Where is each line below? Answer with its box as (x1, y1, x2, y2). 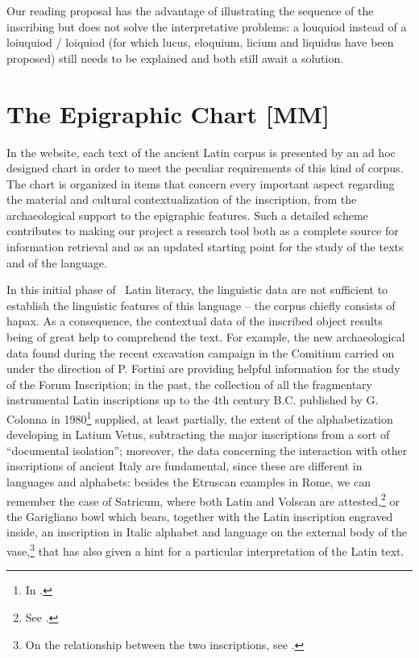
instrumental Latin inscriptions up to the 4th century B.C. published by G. (6, 391, 379, 408)
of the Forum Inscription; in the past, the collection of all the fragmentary (6, 375, 372, 392)
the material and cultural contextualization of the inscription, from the (6, 191, 357, 208)
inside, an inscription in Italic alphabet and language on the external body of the (6, 524, 407, 540)
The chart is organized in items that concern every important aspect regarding (6, 175, 395, 192)
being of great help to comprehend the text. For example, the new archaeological (6, 329, 405, 346)
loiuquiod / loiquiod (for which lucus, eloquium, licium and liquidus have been (6, 34, 394, 51)
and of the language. (6, 254, 107, 271)
